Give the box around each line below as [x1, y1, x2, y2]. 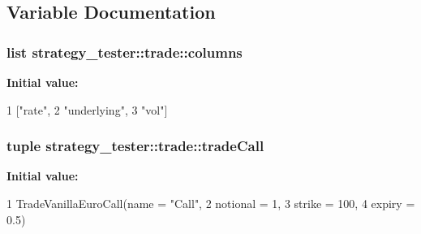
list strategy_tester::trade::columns [6, 41, 243, 62]
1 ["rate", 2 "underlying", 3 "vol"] [6, 101, 168, 118]
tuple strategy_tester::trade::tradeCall [6, 136, 264, 156]
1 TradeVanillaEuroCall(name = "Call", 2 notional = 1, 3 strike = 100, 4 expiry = [6, 195, 415, 211]
